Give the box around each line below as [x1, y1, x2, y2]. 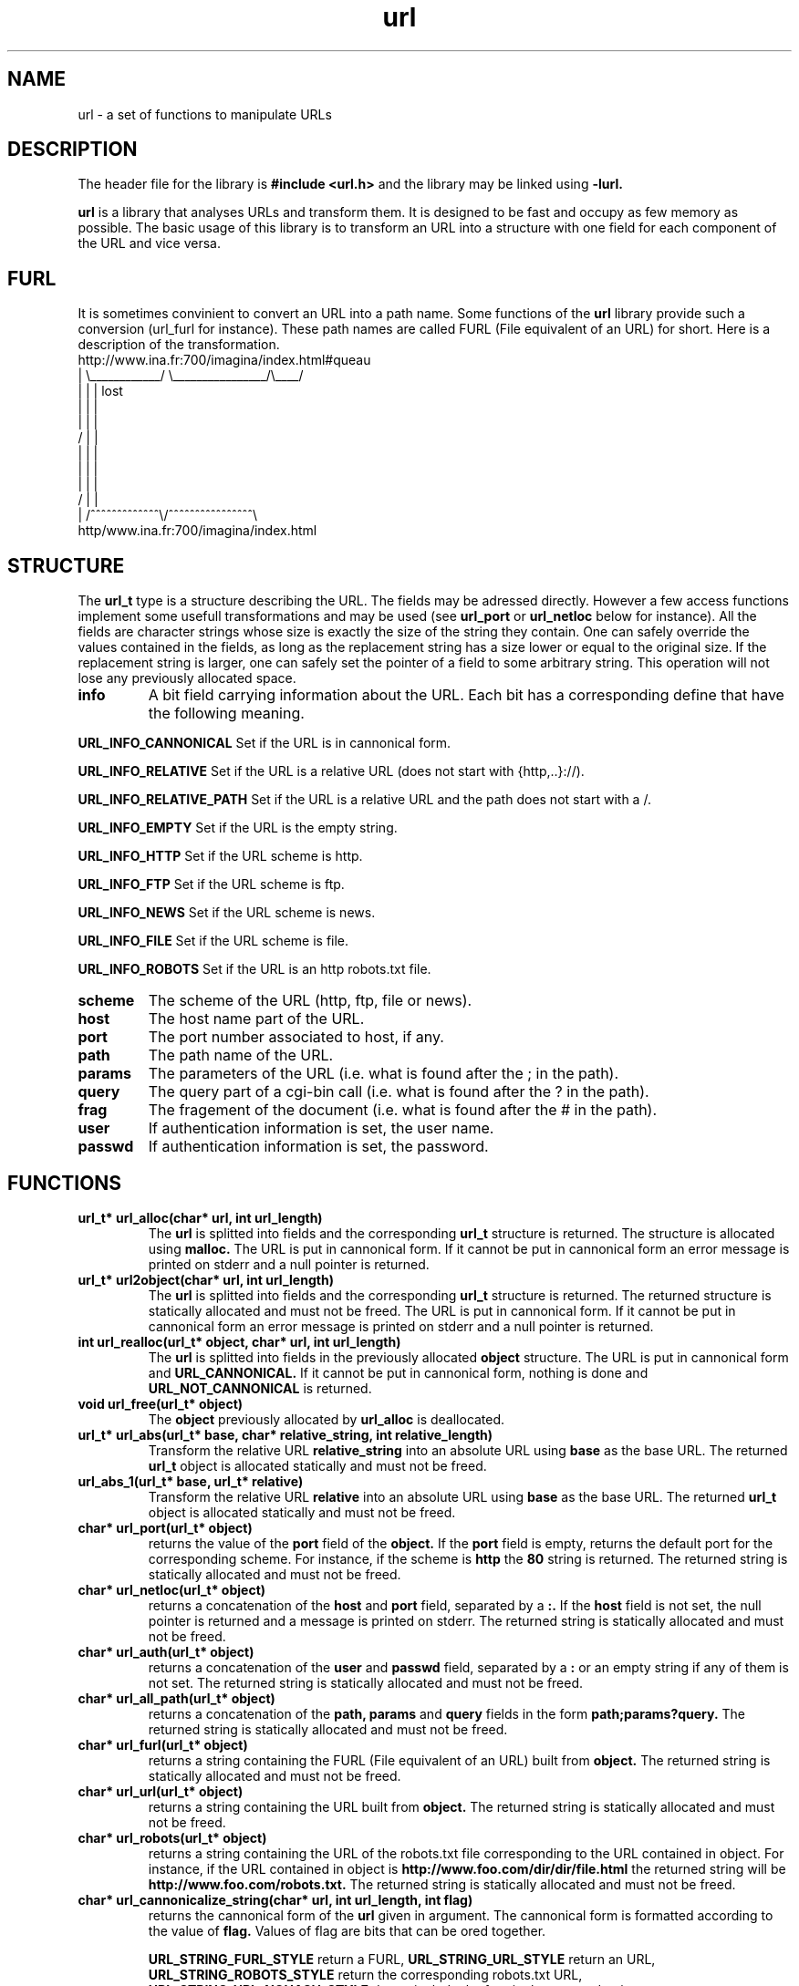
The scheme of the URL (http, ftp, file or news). [148, 991, 472, 1010]
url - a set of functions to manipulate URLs [78, 106, 332, 122]
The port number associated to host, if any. [148, 1028, 444, 1047]
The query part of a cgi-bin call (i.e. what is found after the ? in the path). [148, 1082, 649, 1102]
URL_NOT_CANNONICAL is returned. [148, 1380, 372, 1396]
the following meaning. [148, 704, 305, 723]
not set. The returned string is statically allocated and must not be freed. [148, 1674, 584, 1691]
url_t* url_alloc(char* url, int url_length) [78, 1209, 323, 1226]
